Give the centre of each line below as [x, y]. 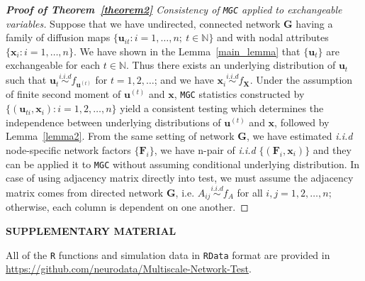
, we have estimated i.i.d [299, 136]
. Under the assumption [301, 80]
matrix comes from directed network [85, 192]
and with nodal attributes [273, 37]
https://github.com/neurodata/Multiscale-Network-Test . [129, 269]
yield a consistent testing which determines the [222, 108]
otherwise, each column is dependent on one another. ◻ [127, 207]
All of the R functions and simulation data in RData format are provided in [168, 254]
